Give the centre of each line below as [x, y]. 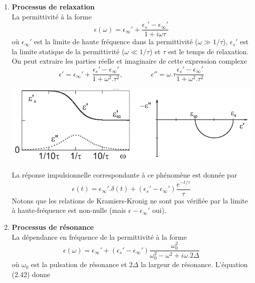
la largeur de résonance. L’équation [194, 264]
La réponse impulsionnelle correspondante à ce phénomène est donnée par [124, 174]
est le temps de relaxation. [208, 51]
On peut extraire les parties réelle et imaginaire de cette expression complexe [129, 61]
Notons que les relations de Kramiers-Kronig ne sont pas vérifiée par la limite [130, 200]
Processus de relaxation [53, 6]
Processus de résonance [53, 227]
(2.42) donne [31, 274]
